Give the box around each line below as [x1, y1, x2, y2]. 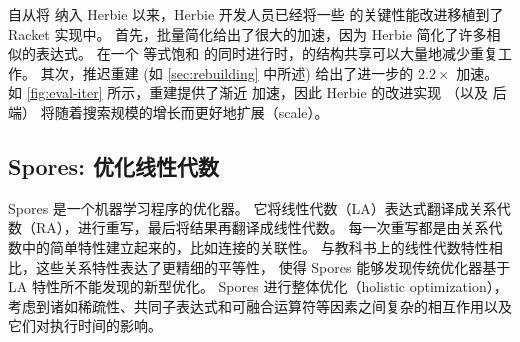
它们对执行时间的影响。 [8, 315, 162, 336]
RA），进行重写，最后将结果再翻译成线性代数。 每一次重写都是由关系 [35, 217, 489, 238]
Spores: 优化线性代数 [8, 150, 219, 181]
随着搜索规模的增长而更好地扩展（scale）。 [54, 101, 329, 122]
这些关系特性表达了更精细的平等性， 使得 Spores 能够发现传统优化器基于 [35, 256, 511, 277]
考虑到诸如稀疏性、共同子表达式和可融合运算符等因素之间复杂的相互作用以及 [8, 295, 512, 316]
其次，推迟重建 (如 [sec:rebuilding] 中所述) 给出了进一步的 [40, 62, 414, 83]
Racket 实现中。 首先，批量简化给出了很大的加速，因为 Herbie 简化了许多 [8, 23, 487, 44]
